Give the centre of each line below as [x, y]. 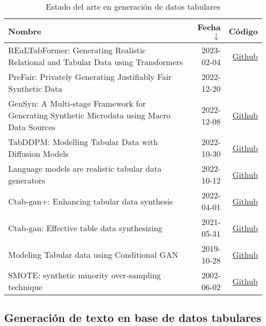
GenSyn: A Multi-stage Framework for [77, 103]
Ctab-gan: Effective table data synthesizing [85, 228]
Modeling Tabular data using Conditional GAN [93, 254]
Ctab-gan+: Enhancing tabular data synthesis [91, 201]
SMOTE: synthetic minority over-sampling [85, 275]
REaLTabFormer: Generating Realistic [77, 50]
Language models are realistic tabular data [85, 168]
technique [25, 287]
